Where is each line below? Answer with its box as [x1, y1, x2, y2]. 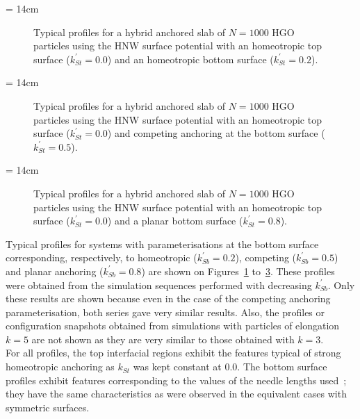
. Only [327, 277, 355, 292]
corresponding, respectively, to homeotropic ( [6, 250, 197, 265]
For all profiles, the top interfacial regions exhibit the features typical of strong [6, 345, 341, 360]
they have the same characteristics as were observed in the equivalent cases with [6, 386, 347, 401]
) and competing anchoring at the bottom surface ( [107, 126, 325, 140]
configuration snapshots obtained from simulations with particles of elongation [6, 318, 340, 333]
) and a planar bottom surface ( [107, 213, 243, 228]
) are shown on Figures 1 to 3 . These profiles [141, 263, 335, 278]
